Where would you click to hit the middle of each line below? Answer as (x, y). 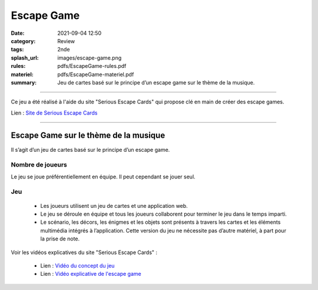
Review (66, 41)
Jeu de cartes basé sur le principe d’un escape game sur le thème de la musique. (156, 82)
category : (23, 41)
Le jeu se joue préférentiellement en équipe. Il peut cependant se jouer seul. (103, 177)
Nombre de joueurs (39, 165)
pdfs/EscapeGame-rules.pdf (92, 66)
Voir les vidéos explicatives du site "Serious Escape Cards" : (84, 252)
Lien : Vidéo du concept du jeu (77, 266)
